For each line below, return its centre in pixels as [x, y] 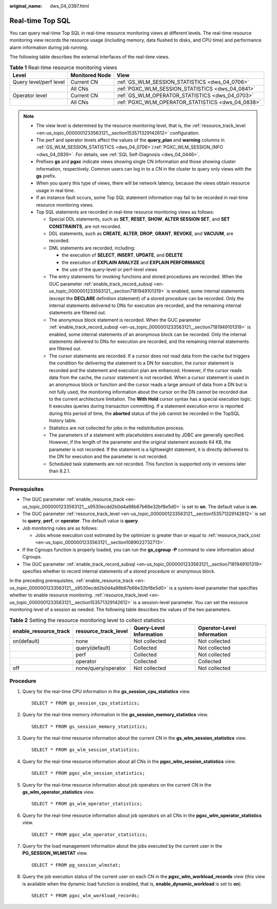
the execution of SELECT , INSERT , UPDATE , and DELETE [122, 255]
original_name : [26, 6]
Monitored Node [91, 75]
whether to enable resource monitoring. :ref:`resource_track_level [79, 595]
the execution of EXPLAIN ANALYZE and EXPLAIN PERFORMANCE [133, 262]
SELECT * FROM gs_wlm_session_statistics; [86, 750]
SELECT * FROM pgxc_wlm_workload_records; [86, 895]
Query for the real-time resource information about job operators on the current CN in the [117, 785]
